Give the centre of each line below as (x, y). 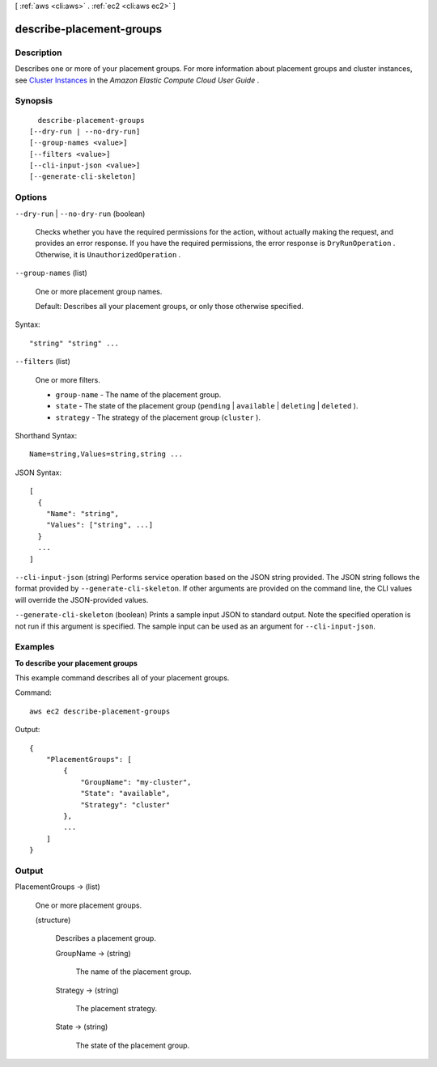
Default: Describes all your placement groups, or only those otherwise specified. (169, 306)
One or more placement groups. (88, 905)
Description (38, 53)
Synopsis (34, 101)
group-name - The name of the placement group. (138, 394)
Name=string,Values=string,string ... (106, 454)
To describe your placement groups (76, 663)
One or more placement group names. (99, 291)
